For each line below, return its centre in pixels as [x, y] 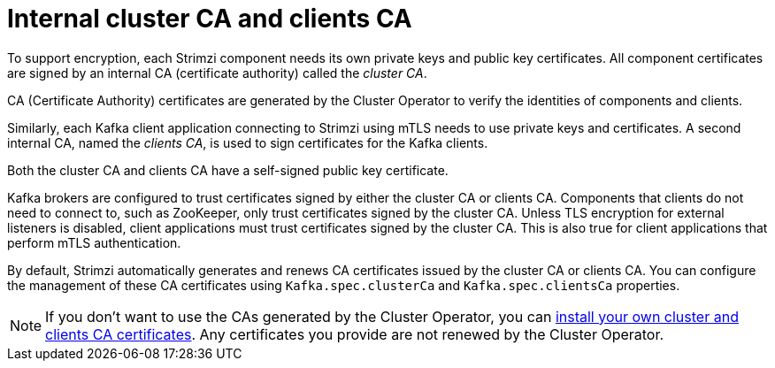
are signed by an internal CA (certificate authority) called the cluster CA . [217, 73]
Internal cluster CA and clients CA [210, 19]
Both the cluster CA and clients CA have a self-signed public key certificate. [228, 170]
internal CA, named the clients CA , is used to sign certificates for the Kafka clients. [248, 142]
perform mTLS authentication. [94, 242]
